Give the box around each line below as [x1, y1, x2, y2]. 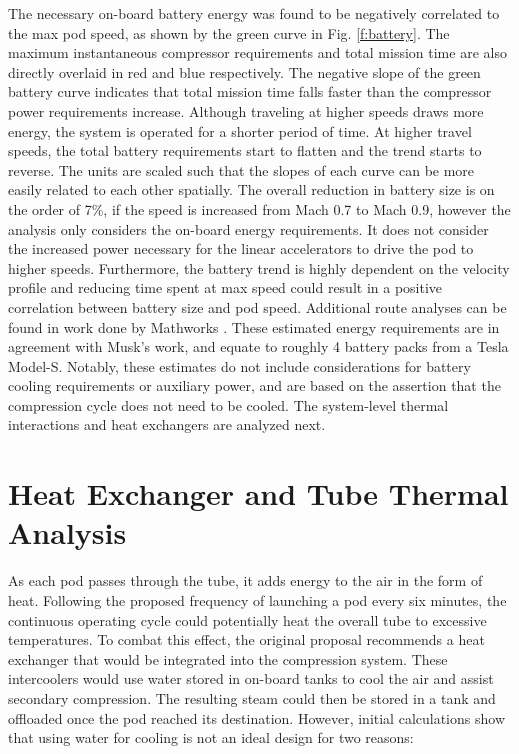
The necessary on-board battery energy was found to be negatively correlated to [8, 3, 500, 23]
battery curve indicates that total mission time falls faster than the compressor [8, 81, 492, 102]
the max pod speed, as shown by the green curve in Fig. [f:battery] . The [8, 22, 450, 43]
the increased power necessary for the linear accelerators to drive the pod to [8, 238, 474, 259]
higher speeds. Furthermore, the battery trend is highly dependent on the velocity [8, 257, 510, 278]
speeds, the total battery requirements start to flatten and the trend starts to [8, 140, 482, 161]
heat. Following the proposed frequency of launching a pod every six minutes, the [8, 589, 507, 610]
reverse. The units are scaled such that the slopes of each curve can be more [8, 159, 475, 180]
